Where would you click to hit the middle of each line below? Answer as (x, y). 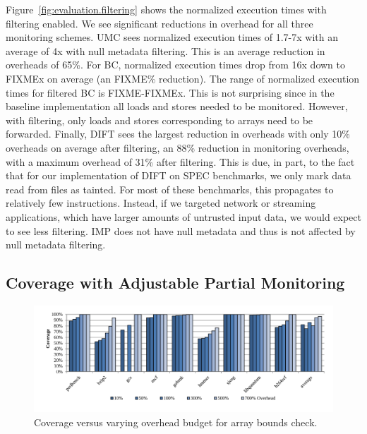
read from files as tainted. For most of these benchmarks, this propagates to (170, 189)
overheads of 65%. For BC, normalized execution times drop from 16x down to (175, 65)
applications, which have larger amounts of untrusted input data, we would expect (183, 216)
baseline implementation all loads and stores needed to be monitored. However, (177, 106)
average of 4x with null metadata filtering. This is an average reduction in (166, 50)
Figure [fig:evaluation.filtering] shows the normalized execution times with (166, 9)
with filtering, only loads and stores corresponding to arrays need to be (160, 120)
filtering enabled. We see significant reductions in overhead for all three (160, 23)
